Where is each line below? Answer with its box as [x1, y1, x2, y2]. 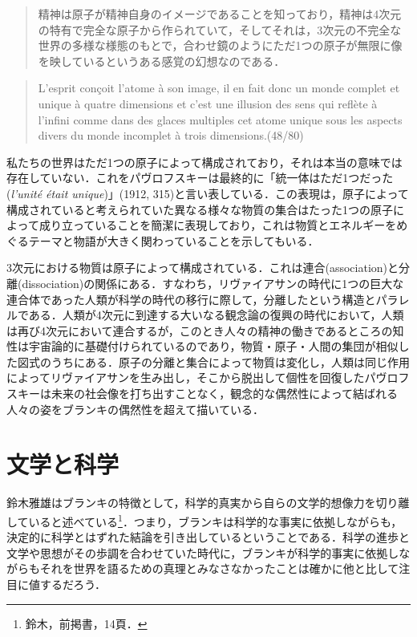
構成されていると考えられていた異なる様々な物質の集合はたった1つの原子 [6, 201, 393, 217]
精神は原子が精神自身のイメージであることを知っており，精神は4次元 [38, 6, 402, 22]
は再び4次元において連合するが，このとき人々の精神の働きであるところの [6, 322, 393, 339]
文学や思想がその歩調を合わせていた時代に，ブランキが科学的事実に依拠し [6, 544, 399, 561]
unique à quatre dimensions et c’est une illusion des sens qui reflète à [38, 95, 378, 112]
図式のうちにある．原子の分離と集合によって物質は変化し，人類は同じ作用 [17, 353, 410, 370]
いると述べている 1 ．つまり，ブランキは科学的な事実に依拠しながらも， [28, 510, 403, 529]
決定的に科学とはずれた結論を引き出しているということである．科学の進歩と [6, 529, 411, 546]
